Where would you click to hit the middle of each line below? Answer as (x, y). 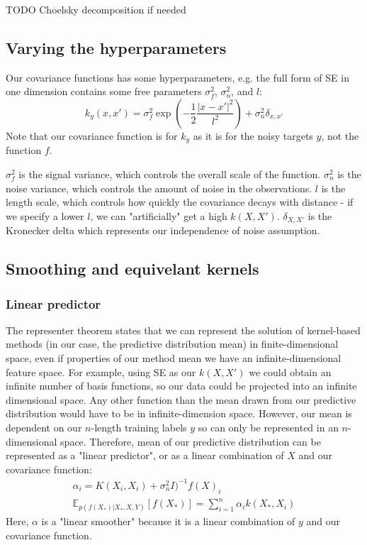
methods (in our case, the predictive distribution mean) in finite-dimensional (172, 344)
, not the (340, 135)
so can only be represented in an (268, 428)
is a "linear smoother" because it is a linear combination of (168, 521)
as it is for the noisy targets (253, 135)
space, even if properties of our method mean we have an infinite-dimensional (174, 358)
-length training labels (139, 428)
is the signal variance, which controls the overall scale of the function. (170, 174)
